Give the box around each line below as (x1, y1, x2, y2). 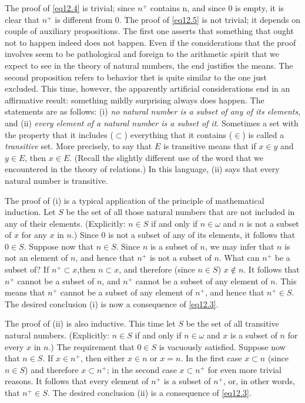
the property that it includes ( (5, 128, 113, 140)
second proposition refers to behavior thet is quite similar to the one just (5, 70, 267, 83)
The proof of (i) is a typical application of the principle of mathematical (5, 194, 264, 206)
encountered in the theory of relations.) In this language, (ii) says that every (5, 163, 280, 175)
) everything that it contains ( (124, 128, 233, 140)
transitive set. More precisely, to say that (5, 140, 152, 152)
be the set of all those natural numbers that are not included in (66, 206, 295, 218)
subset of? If (5, 263, 49, 276)
